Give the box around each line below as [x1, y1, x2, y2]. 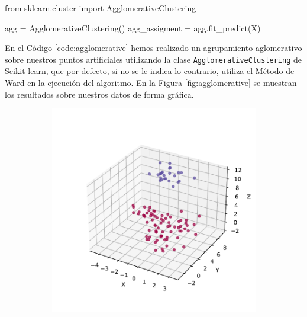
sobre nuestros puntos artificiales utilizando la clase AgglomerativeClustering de [5, 53, 302, 65]
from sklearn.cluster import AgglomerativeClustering [5, 2, 196, 14]
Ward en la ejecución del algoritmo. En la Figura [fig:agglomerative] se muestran [5, 76, 297, 89]
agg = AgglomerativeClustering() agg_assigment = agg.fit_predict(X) [5, 21, 261, 34]
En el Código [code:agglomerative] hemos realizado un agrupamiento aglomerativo [5, 41, 302, 54]
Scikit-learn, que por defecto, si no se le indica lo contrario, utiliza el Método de [5, 65, 295, 77]
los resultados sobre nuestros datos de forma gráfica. [5, 88, 194, 100]
